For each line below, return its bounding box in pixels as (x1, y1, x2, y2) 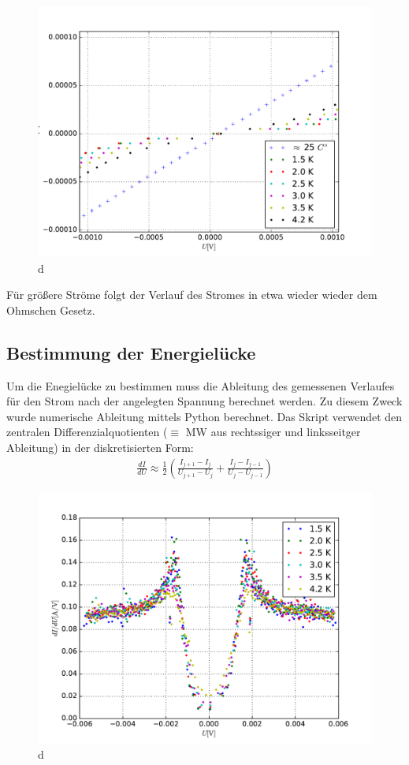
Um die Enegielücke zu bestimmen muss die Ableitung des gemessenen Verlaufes (6, 377, 395, 394)
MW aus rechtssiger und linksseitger (185, 424, 361, 440)
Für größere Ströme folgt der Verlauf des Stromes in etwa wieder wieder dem (6, 286, 377, 303)
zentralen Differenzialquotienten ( (6, 424, 168, 440)
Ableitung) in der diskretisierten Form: (6, 438, 194, 455)
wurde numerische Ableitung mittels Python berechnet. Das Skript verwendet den (6, 408, 403, 424)
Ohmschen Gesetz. (6, 301, 95, 318)
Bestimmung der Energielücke (6, 340, 256, 364)
